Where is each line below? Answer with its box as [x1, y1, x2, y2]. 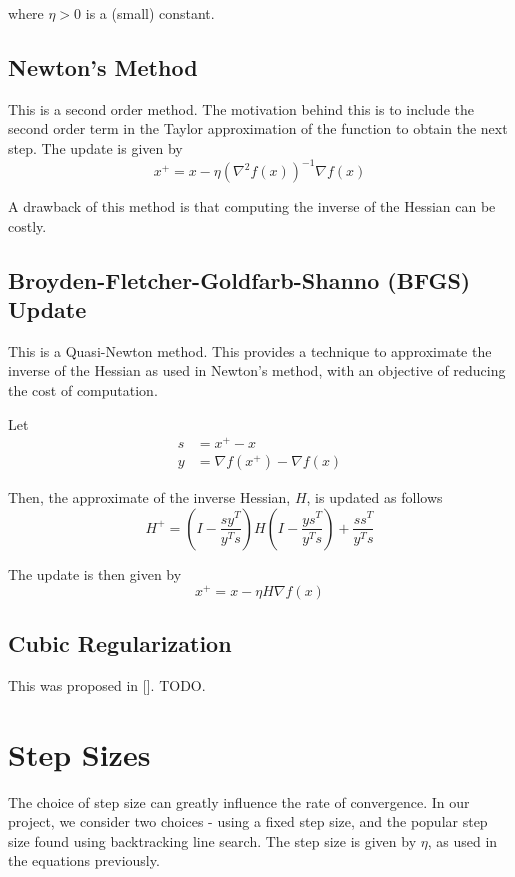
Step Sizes [8, 733, 151, 774]
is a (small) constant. [85, 3, 215, 23]
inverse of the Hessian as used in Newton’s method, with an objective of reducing [8, 360, 506, 381]
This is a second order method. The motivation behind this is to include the [8, 98, 474, 119]
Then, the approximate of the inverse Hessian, [8, 487, 291, 508]
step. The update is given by [8, 137, 183, 158]
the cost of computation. [8, 380, 158, 401]
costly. [8, 215, 47, 236]
